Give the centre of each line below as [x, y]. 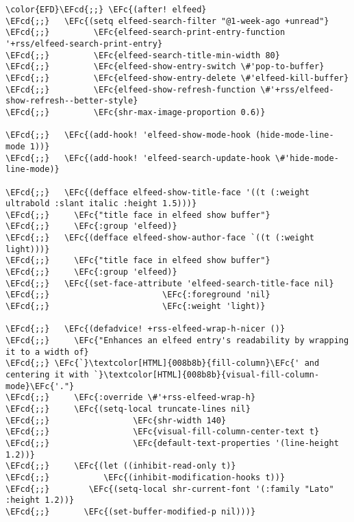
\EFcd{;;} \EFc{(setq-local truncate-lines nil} [128, 409]
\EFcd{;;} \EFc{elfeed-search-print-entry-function [146, 33]
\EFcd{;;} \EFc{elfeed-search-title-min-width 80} [143, 55]
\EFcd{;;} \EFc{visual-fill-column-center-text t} [163, 432]
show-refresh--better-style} [72, 101]
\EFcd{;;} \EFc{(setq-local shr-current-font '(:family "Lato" [170, 489]
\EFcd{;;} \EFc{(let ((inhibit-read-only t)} [121, 466]
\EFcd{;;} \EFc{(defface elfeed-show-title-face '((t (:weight [157, 192]
